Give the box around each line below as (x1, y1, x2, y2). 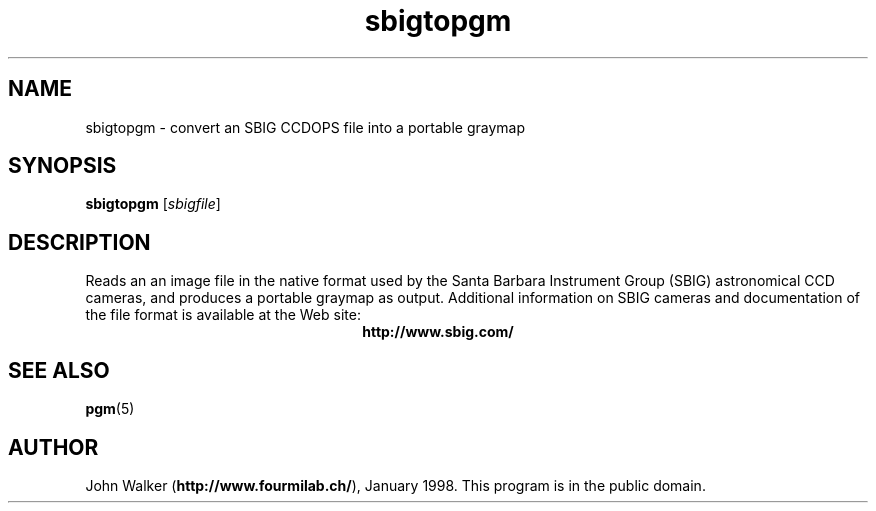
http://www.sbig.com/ (362, 323, 514, 341)
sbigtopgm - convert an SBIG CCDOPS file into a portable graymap (85, 118, 526, 136)
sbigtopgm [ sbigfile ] (85, 195, 221, 213)
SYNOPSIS (8, 153, 117, 179)
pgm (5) (85, 400, 135, 418)
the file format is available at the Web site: (85, 306, 361, 324)
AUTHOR (8, 434, 99, 460)
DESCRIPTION (8, 229, 151, 255)
